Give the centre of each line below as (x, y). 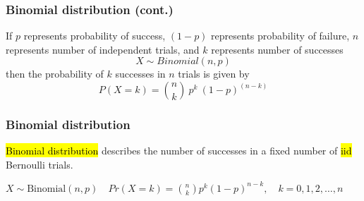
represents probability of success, (95, 36)
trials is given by (214, 74)
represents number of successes (277, 49)
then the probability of (55, 74)
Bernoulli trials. (40, 164)
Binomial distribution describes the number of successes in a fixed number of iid (179, 151)
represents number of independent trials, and (103, 49)
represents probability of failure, (280, 36)
